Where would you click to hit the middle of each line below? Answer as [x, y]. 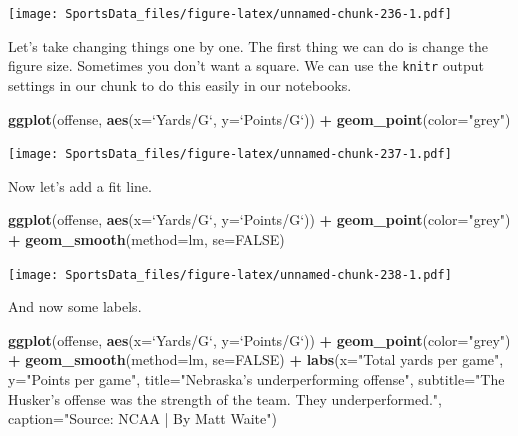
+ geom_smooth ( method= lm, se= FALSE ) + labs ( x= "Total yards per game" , [256, 359]
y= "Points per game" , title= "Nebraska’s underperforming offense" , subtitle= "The [256, 378]
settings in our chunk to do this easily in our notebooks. [180, 84]
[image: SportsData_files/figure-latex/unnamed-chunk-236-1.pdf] [230, 14]
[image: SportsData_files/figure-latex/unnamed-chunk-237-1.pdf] [230, 154]
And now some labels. [75, 306]
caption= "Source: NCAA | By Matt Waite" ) [142, 418]
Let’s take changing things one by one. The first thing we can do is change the [248, 45]
